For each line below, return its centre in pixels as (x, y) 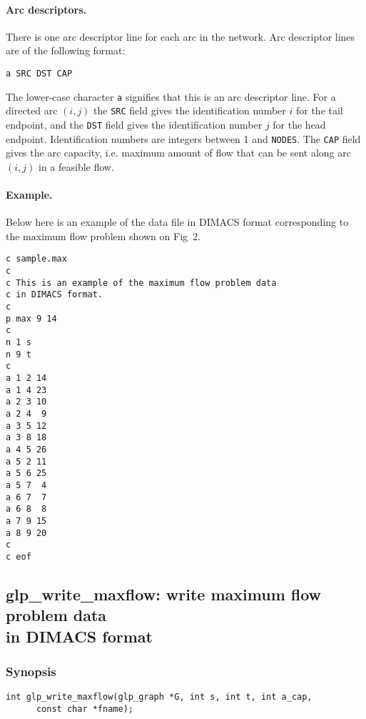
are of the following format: (66, 50)
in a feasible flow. (76, 166)
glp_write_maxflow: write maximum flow (164, 594)
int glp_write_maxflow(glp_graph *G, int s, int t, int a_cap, (159, 697)
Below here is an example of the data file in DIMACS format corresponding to (177, 222)
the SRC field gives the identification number (190, 110)
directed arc (32, 110)
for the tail (319, 110)
